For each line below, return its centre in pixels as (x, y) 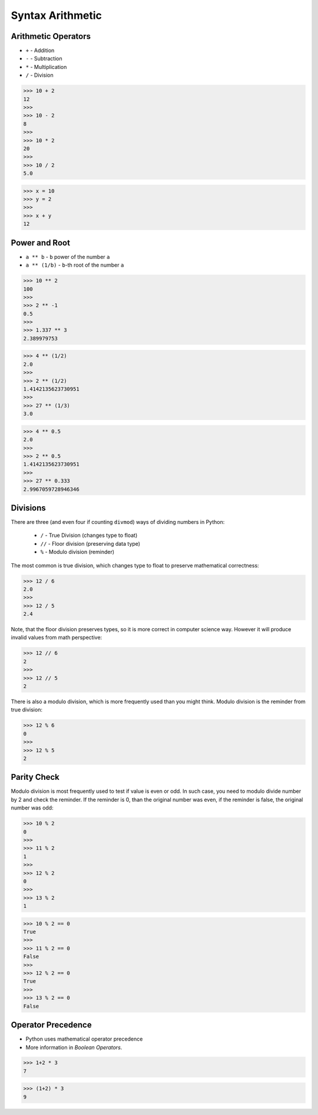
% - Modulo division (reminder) (77, 552)
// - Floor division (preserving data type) (90, 543)
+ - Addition (40, 51)
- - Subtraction (44, 58)
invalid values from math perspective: (57, 638)
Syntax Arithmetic (57, 15)
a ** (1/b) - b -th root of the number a (75, 265)
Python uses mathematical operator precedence (84, 1039)
